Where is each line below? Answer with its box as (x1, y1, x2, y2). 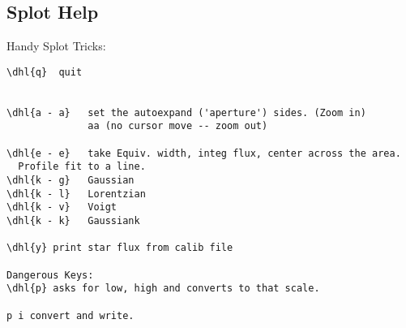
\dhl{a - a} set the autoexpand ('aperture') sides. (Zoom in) (6, 106, 366, 119)
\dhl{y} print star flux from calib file (6, 242, 233, 254)
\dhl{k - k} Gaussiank (6, 215, 140, 227)
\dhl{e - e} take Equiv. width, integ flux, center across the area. (6, 147, 401, 159)
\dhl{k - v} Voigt (6, 201, 118, 214)
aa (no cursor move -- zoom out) (88, 120, 268, 132)
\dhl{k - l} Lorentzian (6, 188, 146, 200)
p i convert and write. (6, 309, 135, 322)
